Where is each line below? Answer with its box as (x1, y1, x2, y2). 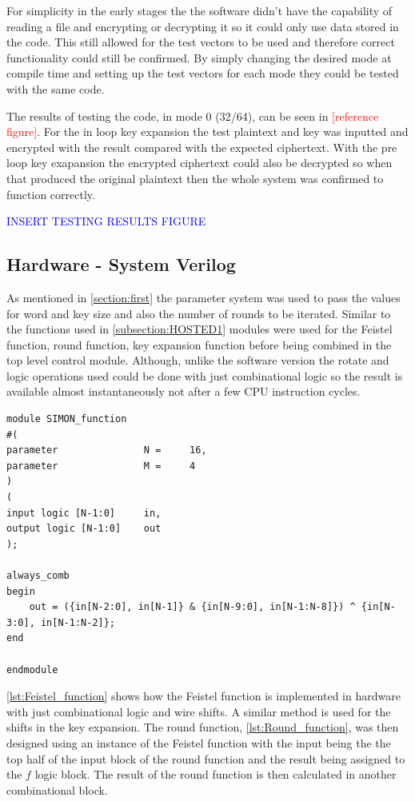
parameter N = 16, (6, 444, 207, 456)
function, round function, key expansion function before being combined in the (6, 336, 392, 353)
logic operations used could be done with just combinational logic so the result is (6, 367, 403, 384)
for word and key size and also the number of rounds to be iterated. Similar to (6, 305, 391, 321)
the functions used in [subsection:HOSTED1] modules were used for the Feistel (6, 321, 393, 337)
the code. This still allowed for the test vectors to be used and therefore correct (6, 34, 395, 50)
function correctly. (6, 185, 95, 202)
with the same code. (6, 80, 105, 97)
